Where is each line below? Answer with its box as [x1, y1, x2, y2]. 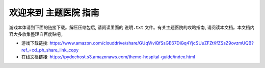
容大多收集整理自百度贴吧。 [9, 31, 65, 37]
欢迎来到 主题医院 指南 [9, 7, 100, 18]
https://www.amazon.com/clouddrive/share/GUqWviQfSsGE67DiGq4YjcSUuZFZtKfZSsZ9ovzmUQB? [49, 40, 254, 46]
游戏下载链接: [21, 40, 49, 46]
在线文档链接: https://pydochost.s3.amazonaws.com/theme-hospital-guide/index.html [21, 54, 195, 60]
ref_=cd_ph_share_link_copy [21, 47, 79, 53]
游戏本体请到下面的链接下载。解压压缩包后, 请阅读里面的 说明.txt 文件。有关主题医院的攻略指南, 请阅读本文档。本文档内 [9, 24, 255, 30]
